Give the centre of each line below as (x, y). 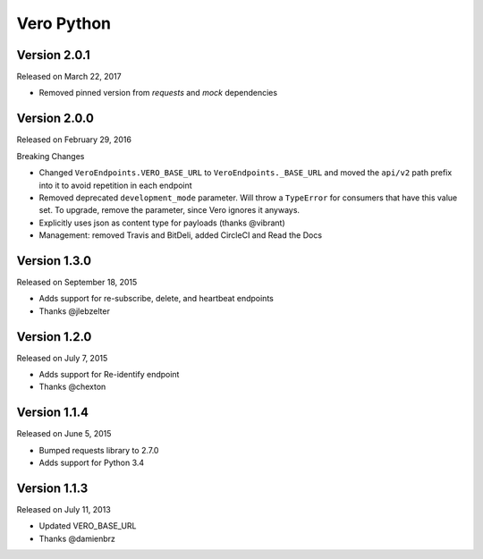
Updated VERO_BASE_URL (88, 526)
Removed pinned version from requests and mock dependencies (158, 93)
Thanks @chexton (72, 387)
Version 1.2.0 (54, 337)
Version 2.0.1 (54, 55)
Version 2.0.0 (55, 119)
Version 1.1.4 (53, 413)
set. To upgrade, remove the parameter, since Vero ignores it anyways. (169, 210)
